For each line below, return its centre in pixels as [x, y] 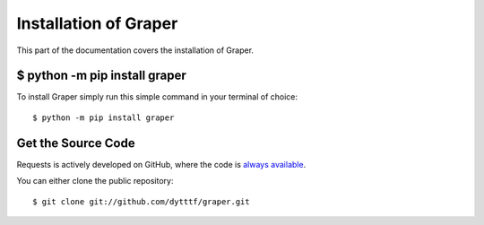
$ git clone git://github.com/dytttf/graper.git [141, 201]
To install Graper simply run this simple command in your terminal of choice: [157, 97]
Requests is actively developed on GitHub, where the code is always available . [161, 164]
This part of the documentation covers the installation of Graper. [135, 50]
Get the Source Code [76, 143]
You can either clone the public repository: [95, 181]
